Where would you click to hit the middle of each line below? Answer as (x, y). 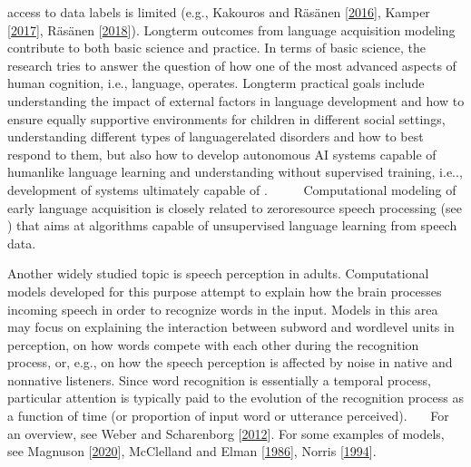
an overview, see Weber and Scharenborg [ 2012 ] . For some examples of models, (226, 433)
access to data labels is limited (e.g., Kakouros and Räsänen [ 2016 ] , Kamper (219, 12)
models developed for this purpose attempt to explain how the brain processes (225, 291)
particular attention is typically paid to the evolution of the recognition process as (235, 398)
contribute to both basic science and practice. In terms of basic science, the (216, 48)
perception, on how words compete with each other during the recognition (213, 344)
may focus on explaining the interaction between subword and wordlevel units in (231, 327)
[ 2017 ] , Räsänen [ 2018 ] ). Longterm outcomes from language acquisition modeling (231, 29)
